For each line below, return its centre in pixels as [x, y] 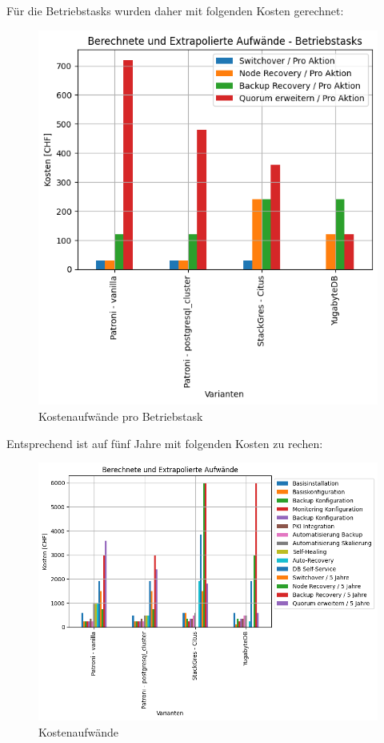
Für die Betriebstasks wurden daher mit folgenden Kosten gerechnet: [175, 10]
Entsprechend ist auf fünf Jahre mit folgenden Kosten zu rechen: [165, 443]
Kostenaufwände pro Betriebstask [121, 416]
